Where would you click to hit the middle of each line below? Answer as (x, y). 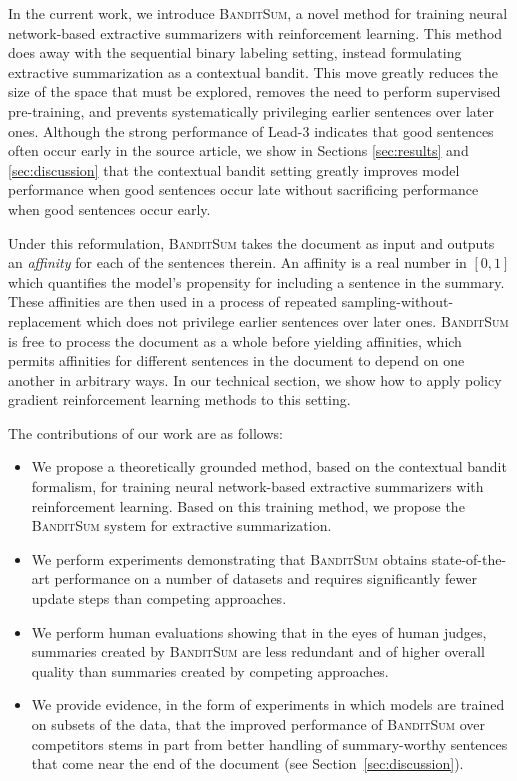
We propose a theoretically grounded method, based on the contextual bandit (269, 466)
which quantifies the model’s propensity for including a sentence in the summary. (256, 281)
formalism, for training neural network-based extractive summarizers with (257, 486)
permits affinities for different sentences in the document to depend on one (236, 360)
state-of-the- (469, 558)
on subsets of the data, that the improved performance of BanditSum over (258, 724)
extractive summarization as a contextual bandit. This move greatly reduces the (253, 71)
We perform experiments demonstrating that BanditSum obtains (229, 558)
